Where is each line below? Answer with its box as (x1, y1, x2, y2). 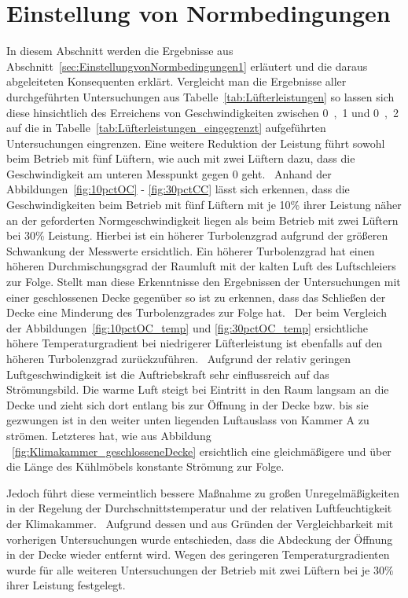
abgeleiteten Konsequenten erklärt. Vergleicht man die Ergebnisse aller (6, 73, 347, 90)
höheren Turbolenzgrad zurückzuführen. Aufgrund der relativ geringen (6, 350, 351, 366)
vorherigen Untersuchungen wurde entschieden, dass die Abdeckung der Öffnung (6, 530, 393, 547)
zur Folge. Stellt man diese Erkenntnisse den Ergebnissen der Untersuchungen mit (6, 273, 401, 290)
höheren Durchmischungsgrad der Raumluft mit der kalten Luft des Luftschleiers (6, 258, 396, 274)
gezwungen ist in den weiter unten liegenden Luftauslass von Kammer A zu (6, 412, 369, 428)
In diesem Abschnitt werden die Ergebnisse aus (6, 42, 233, 59)
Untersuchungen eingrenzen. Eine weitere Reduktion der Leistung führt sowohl (6, 134, 385, 151)
